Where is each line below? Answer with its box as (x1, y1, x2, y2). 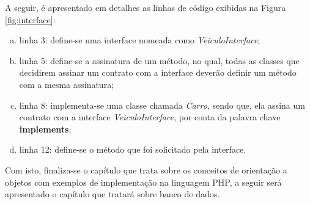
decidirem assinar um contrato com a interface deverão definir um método (19, 66, 297, 79)
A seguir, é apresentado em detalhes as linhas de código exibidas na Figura (5, 1, 286, 13)
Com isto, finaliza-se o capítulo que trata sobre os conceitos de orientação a (5, 163, 287, 176)
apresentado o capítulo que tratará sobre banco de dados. (5, 188, 220, 200)
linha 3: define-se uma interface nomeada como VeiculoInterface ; (19, 34, 260, 46)
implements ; (19, 122, 72, 135)
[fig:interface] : (5, 13, 56, 26)
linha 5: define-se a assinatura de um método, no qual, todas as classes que (19, 54, 300, 67)
